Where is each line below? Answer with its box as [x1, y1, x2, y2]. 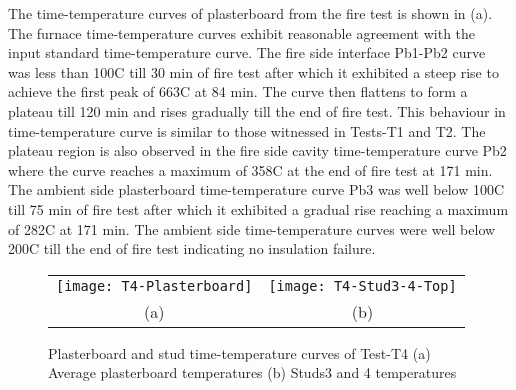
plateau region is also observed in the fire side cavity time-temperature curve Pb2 [8, 140, 507, 161]
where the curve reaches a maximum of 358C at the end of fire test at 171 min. [8, 159, 493, 180]
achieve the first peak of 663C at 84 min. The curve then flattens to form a [8, 81, 468, 102]
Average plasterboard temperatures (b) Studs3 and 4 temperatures [48, 362, 457, 383]
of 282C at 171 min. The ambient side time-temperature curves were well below [8, 218, 496, 239]
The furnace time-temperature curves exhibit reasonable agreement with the [8, 22, 476, 43]
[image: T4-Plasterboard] [56, 277, 253, 294]
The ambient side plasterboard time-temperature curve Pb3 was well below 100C [8, 179, 505, 200]
